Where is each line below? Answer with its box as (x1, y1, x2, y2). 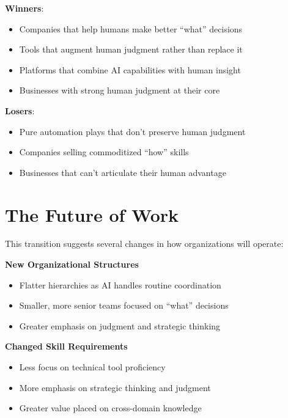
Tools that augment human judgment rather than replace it (19, 43, 243, 56)
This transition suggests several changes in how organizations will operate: (5, 237, 284, 250)
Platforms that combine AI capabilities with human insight (19, 63, 241, 76)
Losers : (5, 104, 35, 117)
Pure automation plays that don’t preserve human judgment (19, 125, 246, 137)
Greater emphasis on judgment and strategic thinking (19, 319, 221, 332)
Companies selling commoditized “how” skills (19, 145, 189, 158)
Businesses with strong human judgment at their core (19, 84, 220, 97)
